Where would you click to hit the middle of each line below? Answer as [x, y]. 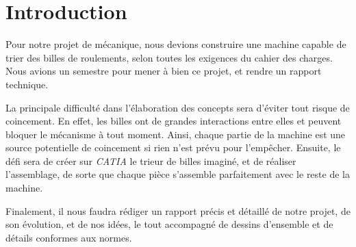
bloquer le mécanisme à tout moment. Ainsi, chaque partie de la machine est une [176, 134]
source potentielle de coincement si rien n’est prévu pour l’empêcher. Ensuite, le [173, 147]
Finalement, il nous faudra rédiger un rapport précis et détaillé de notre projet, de [178, 210]
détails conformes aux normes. [69, 237]
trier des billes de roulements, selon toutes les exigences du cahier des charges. [169, 57]
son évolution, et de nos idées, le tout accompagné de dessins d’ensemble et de [169, 224]
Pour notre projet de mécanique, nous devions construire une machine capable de [176, 44]
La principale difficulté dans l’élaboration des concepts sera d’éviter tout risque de [178, 107]
